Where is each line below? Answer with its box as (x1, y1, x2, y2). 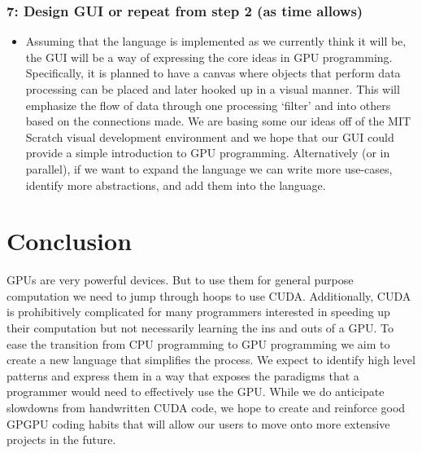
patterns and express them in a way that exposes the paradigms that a (7, 367, 359, 384)
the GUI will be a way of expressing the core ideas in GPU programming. (25, 48, 393, 65)
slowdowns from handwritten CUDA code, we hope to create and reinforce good (7, 399, 406, 416)
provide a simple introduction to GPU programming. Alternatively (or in (25, 144, 390, 161)
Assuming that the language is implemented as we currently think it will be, (25, 33, 407, 50)
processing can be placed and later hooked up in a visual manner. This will (25, 81, 400, 97)
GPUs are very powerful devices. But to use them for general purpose (7, 271, 354, 288)
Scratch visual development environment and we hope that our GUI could (25, 128, 394, 145)
